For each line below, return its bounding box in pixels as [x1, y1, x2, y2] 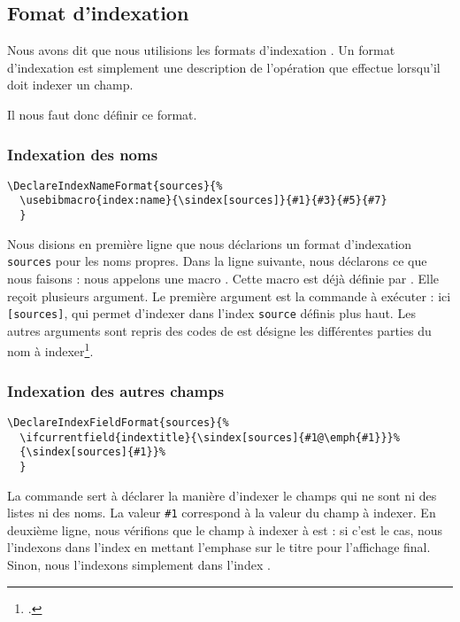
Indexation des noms [7, 143, 158, 165]
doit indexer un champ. [7, 75, 134, 94]
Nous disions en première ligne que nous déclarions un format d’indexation [7, 234, 412, 253]
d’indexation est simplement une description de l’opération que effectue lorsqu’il [7, 58, 441, 76]
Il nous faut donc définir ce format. [7, 105, 197, 123]
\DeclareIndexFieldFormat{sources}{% [7, 416, 229, 429]
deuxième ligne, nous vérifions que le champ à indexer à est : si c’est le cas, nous [7, 520, 443, 539]
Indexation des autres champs [7, 379, 225, 401]
